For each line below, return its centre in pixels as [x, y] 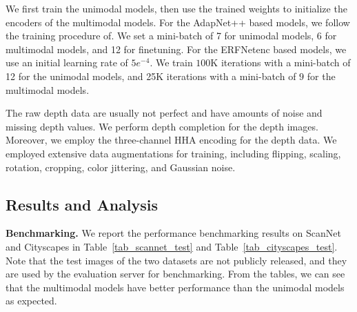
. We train [171, 62]
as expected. [31, 301]
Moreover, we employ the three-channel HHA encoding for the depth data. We [171, 140]
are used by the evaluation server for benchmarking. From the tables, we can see [175, 274]
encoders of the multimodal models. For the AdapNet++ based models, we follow [178, 22]
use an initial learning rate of [67, 62]
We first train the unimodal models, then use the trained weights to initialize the [176, 8]
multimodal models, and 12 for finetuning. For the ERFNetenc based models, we [176, 49]
